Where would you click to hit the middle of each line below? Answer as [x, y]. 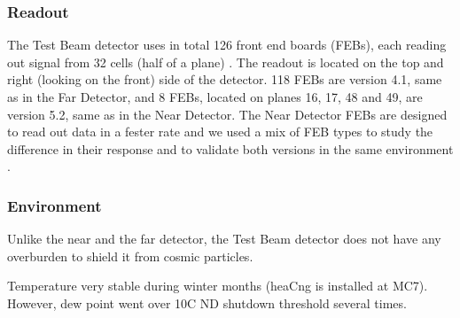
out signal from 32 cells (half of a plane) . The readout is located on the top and [226, 62]
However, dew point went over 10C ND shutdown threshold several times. [207, 302]
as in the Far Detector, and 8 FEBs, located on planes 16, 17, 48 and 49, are [215, 97]
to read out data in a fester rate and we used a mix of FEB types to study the [220, 132]
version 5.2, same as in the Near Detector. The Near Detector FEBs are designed [227, 114]
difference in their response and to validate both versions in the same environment [230, 148]
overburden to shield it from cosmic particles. [130, 256]
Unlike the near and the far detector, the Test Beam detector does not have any [224, 239]
